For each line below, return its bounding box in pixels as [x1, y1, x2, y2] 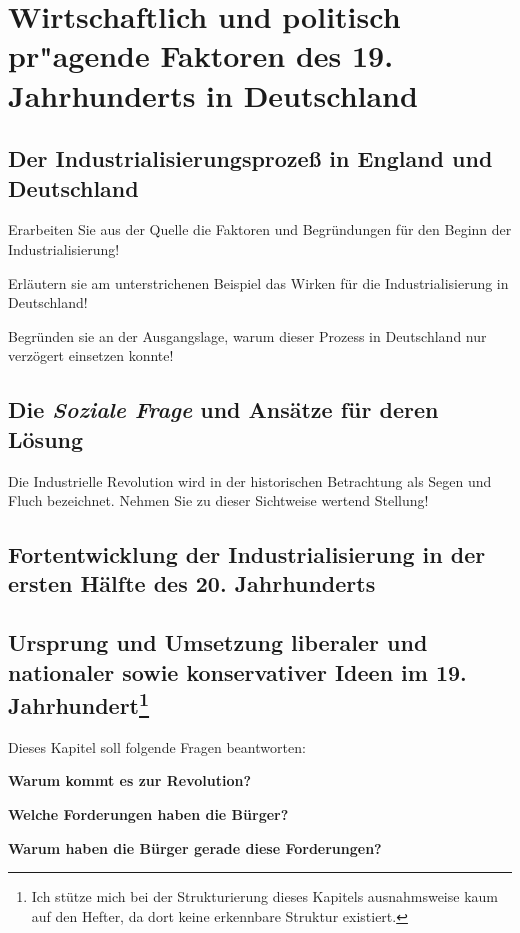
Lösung [8, 423, 84, 454]
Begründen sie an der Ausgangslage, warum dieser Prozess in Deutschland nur [8, 325, 487, 346]
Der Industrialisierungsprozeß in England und [8, 143, 493, 174]
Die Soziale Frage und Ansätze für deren [8, 394, 439, 425]
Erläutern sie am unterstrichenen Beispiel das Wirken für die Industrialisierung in [8, 272, 509, 293]
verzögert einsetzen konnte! [8, 345, 174, 366]
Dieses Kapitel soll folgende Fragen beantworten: [8, 736, 306, 757]
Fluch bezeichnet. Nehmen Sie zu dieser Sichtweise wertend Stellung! [8, 490, 429, 511]
